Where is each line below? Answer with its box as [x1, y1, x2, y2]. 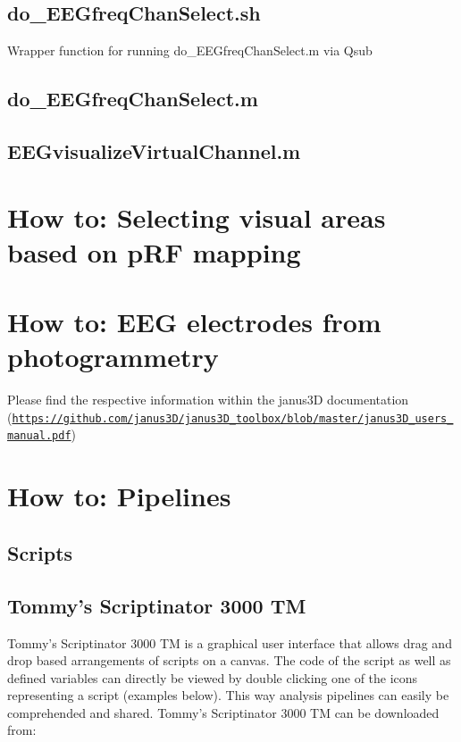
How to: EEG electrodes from [7, 304, 381, 340]
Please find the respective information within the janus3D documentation [7, 390, 409, 409]
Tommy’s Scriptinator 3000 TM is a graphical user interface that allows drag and [7, 633, 452, 652]
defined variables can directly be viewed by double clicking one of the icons [7, 668, 418, 687]
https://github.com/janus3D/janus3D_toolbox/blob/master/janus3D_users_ [12, 412, 454, 425]
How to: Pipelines [7, 478, 231, 514]
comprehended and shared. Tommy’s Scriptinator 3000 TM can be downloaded [7, 703, 440, 721]
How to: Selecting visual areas [7, 198, 386, 235]
